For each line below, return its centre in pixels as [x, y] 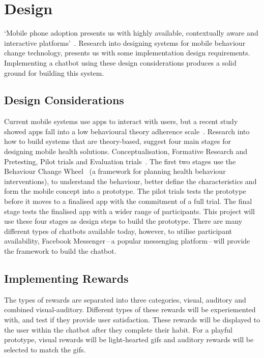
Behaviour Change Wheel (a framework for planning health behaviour [115, 171]
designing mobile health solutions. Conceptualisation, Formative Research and [126, 151]
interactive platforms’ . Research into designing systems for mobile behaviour [125, 42]
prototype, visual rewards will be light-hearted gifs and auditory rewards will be [129, 339]
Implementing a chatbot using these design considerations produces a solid [120, 62]
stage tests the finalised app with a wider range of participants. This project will [129, 211]
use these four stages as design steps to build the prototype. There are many [123, 221]
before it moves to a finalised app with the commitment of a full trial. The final [128, 201]
